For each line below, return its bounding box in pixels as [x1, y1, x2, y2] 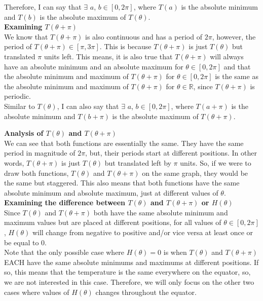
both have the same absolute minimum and [93, 207, 228, 217]
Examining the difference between [4, 197, 126, 208]
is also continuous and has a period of [85, 31, 202, 42]
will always [210, 51, 244, 61]
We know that [4, 31, 48, 42]
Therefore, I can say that [4, 2, 82, 12]
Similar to [4, 100, 35, 111]
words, [4, 157, 24, 168]
